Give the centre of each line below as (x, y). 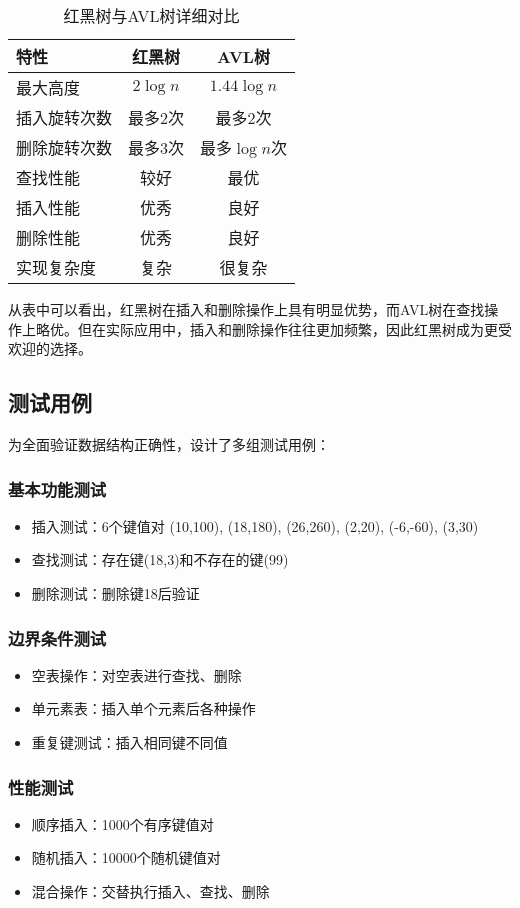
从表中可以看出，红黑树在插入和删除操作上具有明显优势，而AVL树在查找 (246, 309)
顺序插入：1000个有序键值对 (122, 823)
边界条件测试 (57, 637)
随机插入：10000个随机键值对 (126, 857)
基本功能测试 (57, 488)
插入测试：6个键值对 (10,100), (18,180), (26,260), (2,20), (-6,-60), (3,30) (255, 525)
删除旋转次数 (64, 147)
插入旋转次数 (64, 117)
